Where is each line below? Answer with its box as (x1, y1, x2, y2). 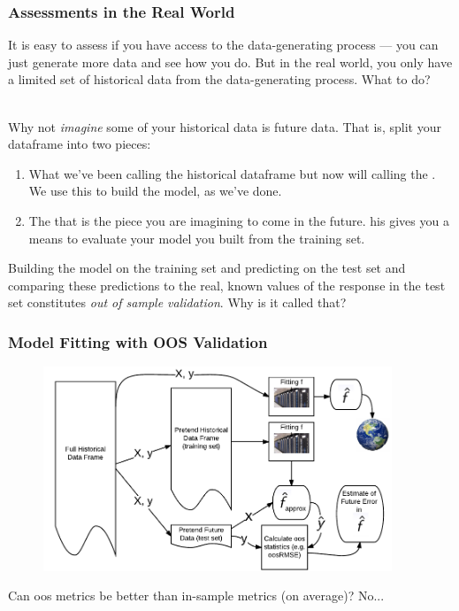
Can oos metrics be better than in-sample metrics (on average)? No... (8, 586, 385, 605)
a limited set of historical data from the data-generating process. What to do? (8, 70, 431, 89)
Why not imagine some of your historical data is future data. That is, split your (8, 117, 441, 135)
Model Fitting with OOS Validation (8, 330, 268, 352)
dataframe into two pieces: (8, 135, 151, 153)
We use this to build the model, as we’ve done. (28, 182, 282, 200)
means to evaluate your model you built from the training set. (28, 228, 365, 247)
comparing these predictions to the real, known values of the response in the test (8, 275, 446, 294)
